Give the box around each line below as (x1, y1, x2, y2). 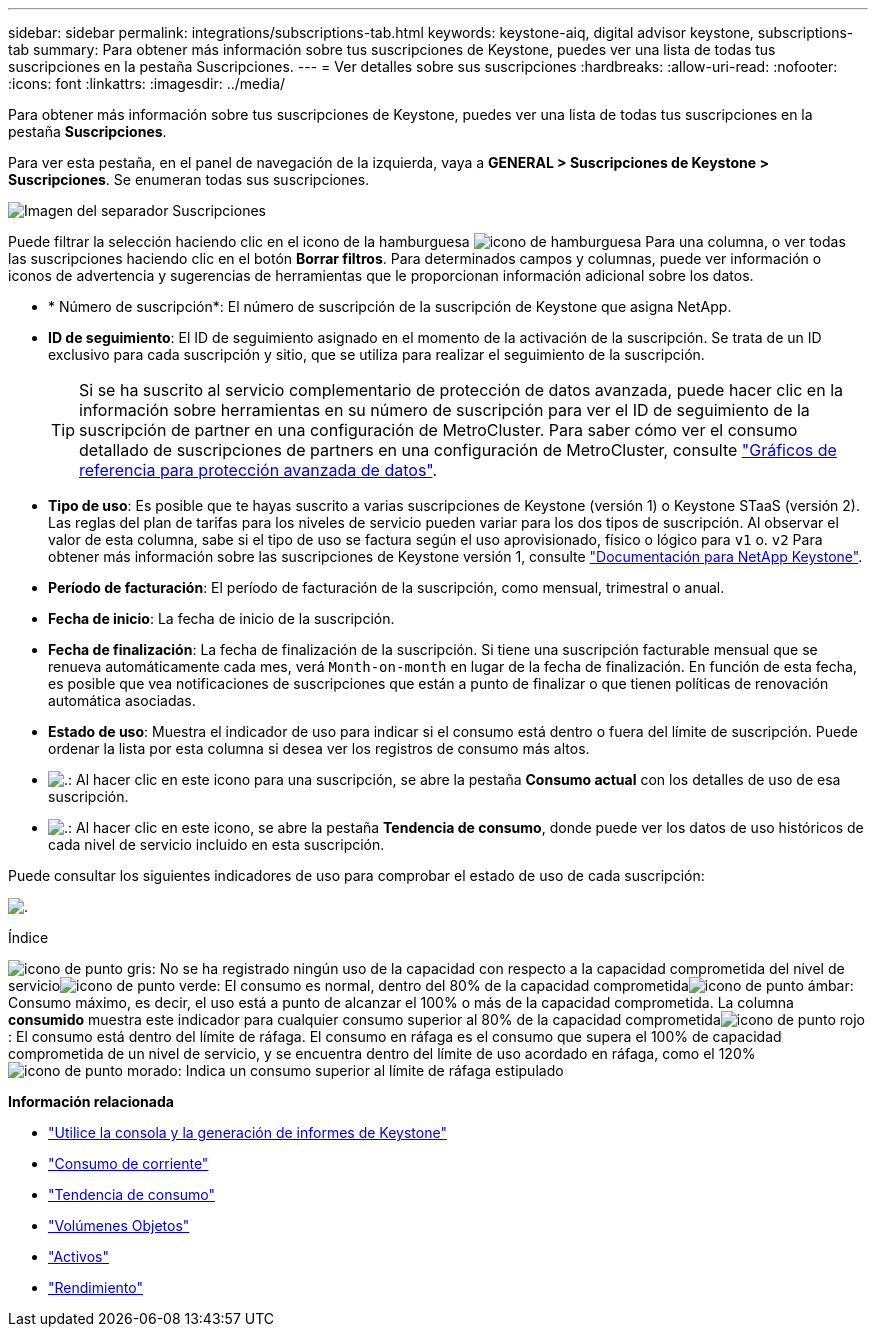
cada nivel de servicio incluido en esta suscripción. (48, 836, 385, 853)
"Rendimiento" (48, 1279, 143, 1296)
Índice (8, 929, 49, 946)
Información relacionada (8, 1093, 174, 1110)
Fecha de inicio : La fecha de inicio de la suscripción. (48, 610, 395, 627)
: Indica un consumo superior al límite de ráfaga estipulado (177, 1062, 564, 1079)
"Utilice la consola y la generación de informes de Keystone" (48, 1124, 447, 1141)
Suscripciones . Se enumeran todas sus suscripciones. (8, 171, 370, 188)
